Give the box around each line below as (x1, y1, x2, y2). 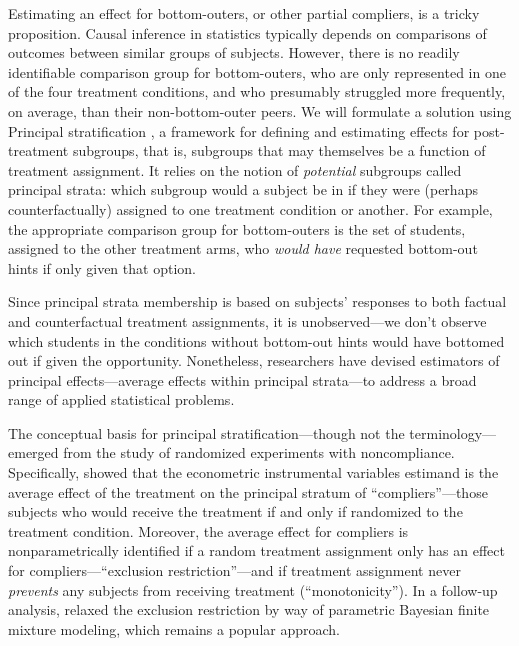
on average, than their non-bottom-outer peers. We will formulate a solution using (8, 100, 512, 121)
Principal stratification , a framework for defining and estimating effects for (8, 120, 470, 141)
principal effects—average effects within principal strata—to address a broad (8, 369, 477, 390)
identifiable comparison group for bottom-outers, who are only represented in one (8, 61, 506, 82)
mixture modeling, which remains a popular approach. (8, 618, 340, 639)
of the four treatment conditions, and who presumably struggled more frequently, (8, 81, 506, 102)
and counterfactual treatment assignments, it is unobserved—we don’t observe (8, 310, 487, 331)
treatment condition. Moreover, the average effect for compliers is (8, 520, 409, 541)
